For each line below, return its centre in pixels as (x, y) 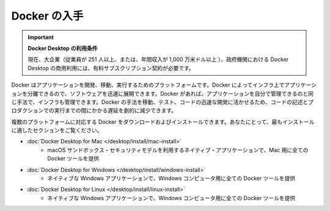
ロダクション (28, 110)
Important (41, 37)
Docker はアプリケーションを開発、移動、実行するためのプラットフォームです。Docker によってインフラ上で (148, 85)
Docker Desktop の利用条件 (63, 48)
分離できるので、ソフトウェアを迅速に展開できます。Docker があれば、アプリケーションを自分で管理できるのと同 (170, 93)
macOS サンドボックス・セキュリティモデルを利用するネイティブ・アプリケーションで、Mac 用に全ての (178, 150)
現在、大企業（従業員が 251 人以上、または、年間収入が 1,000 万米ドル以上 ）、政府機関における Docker (158, 59)
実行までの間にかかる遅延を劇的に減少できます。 (116, 110)
